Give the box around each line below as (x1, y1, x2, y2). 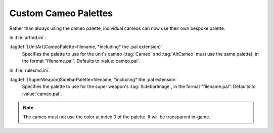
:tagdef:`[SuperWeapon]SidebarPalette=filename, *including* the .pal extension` (9, 76, 177, 82)
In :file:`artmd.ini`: (9, 34, 47, 40)
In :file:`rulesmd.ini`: (9, 67, 51, 73)
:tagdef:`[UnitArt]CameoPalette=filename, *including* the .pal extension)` (9, 43, 163, 50)
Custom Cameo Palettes (9, 8, 113, 19)
